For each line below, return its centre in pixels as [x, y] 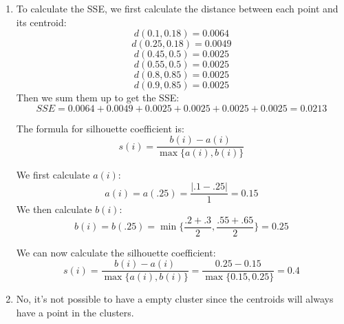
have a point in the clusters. [75, 312]
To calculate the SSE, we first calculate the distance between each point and [177, 8]
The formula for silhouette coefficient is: [100, 128]
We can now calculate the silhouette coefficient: [116, 252]
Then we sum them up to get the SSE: [98, 98]
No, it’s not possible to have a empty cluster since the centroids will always [175, 299]
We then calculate [54, 209]
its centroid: [41, 22]
